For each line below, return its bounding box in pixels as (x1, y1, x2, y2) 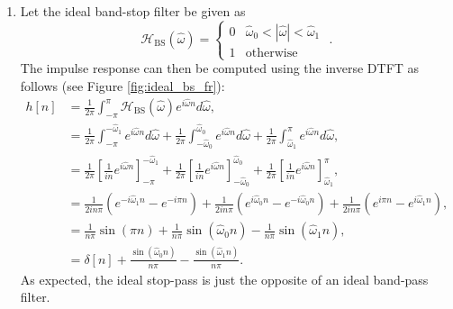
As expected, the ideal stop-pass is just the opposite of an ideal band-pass (20, 269, 429, 288)
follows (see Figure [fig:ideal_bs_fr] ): (20, 76, 225, 95)
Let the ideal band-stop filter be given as (20, 2, 246, 20)
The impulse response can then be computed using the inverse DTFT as (20, 59, 420, 77)
